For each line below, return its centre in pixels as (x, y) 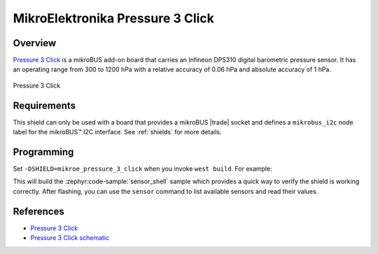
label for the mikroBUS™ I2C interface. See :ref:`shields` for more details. (117, 132)
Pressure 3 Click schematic (70, 238)
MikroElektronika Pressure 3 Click (114, 18)
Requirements (44, 105)
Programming (43, 151)
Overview (35, 43)
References (38, 211)
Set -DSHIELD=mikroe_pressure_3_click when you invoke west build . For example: (142, 169)
